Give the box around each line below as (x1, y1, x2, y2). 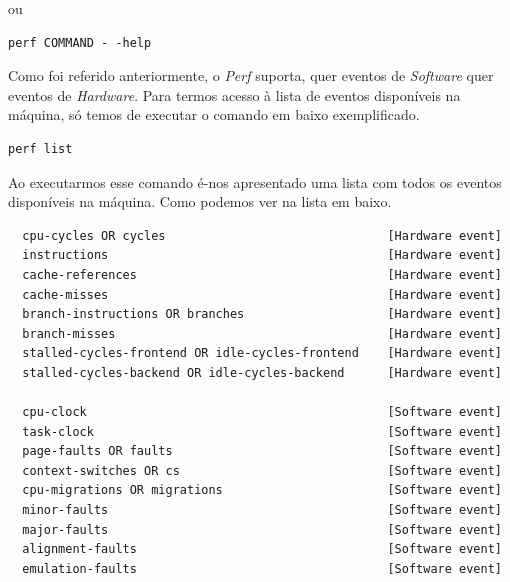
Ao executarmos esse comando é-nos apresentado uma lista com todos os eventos (8, 171, 502, 192)
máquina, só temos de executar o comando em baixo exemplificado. (8, 104, 420, 125)
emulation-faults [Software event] (22, 561, 502, 576)
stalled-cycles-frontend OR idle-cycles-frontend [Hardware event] (22, 346, 502, 361)
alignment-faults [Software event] (22, 542, 502, 557)
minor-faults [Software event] (22, 503, 502, 518)
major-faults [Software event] (22, 522, 502, 537)
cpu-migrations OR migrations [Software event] (22, 483, 502, 498)
